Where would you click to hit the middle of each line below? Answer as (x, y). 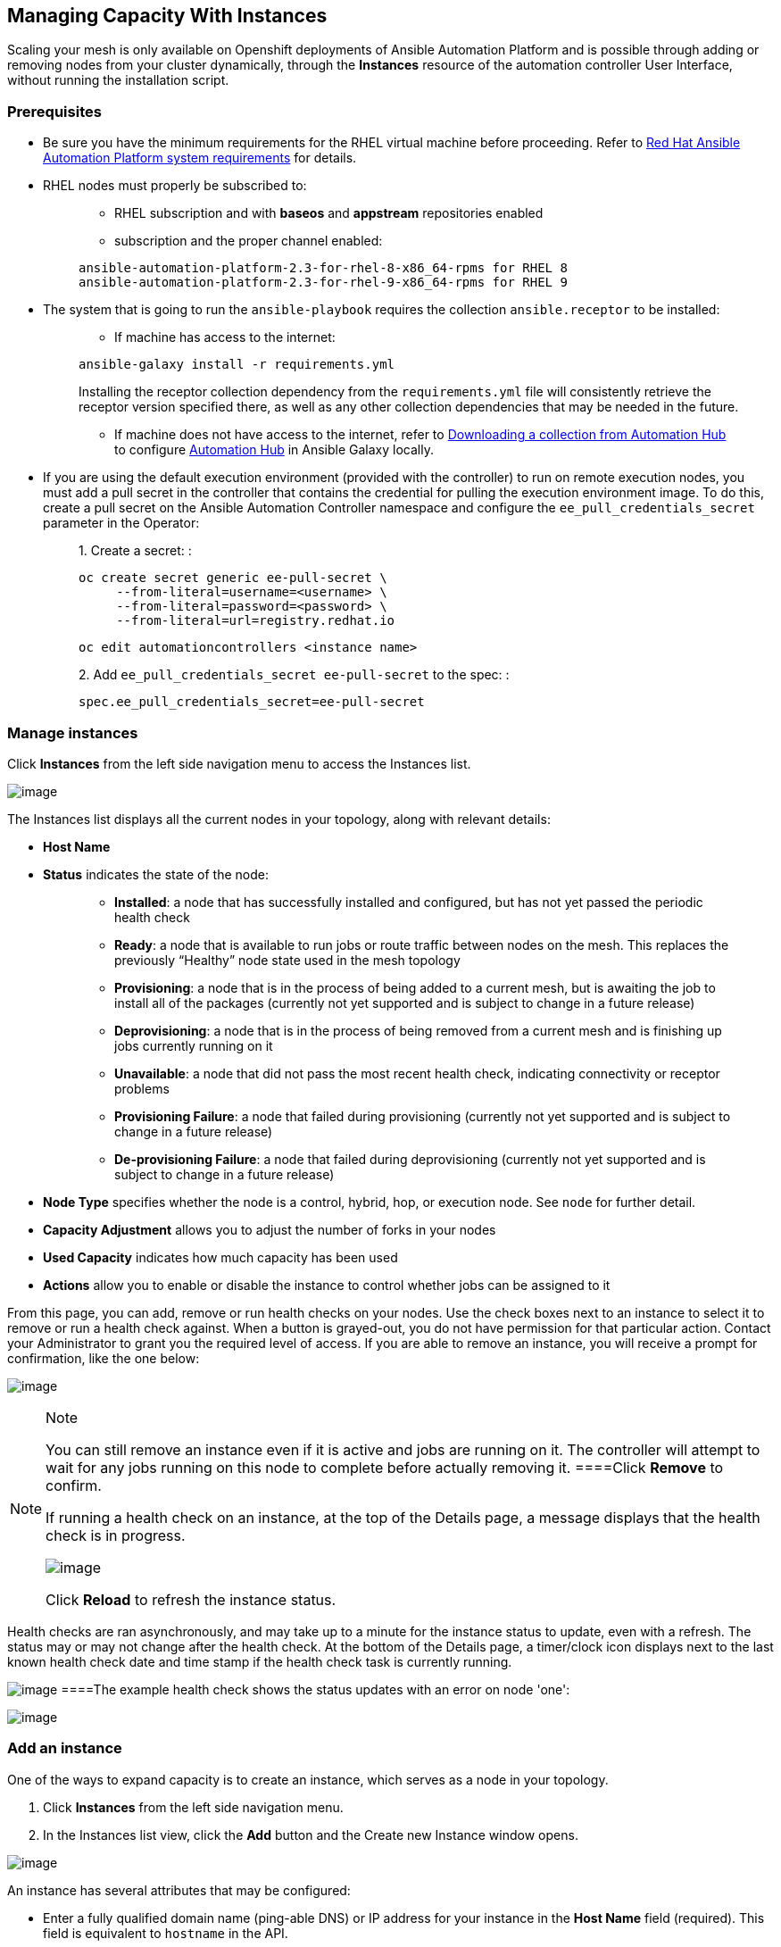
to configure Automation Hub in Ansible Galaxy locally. (274, 450)
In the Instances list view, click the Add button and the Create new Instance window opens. (311, 1835)
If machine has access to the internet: (225, 337)
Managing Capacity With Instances (167, 16)
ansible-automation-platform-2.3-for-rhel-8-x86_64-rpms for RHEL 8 (323, 268)
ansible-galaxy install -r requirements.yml (237, 365)
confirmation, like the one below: (104, 1358)
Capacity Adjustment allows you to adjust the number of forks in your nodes (270, 1229)
